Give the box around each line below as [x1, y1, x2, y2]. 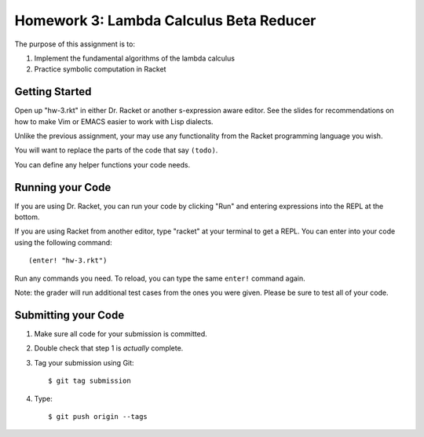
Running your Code [14, 181, 111, 194]
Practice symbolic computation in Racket [34, 64, 166, 74]
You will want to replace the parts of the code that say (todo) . [14, 145, 218, 155]
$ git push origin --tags [48, 412, 148, 420]
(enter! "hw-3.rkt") [28, 256, 108, 265]
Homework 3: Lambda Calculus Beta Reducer [14, 12, 316, 29]
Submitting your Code [14, 308, 125, 321]
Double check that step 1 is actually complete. [34, 343, 184, 353]
